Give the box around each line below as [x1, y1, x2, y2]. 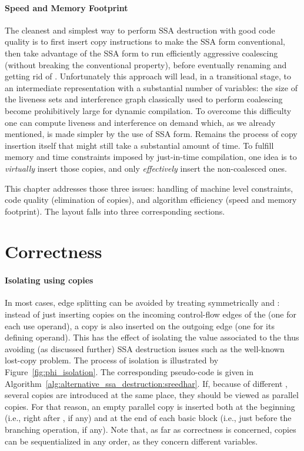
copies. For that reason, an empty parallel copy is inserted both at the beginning [5, 400, 295, 412]
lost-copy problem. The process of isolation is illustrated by [5, 354, 219, 366]
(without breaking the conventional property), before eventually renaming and [5, 58, 287, 71]
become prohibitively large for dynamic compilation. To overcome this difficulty [5, 104, 292, 116]
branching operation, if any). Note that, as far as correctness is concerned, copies [5, 423, 296, 435]
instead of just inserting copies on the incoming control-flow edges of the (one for [5, 308, 296, 320]
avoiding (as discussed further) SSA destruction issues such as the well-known [5, 342, 285, 355]
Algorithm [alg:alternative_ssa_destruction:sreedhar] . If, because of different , [5, 377, 288, 389]
